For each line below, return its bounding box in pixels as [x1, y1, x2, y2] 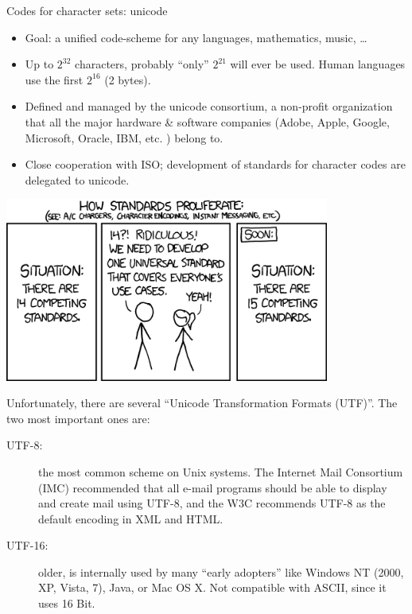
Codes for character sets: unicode [6, 2, 168, 18]
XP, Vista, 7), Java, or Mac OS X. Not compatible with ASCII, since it [38, 579, 387, 596]
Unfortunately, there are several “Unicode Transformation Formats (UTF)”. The [6, 394, 398, 411]
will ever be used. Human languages [230, 56, 406, 72]
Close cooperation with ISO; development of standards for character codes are [25, 156, 406, 173]
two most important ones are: [6, 410, 150, 426]
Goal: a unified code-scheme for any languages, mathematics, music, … [25, 29, 367, 45]
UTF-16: [6, 537, 49, 554]
